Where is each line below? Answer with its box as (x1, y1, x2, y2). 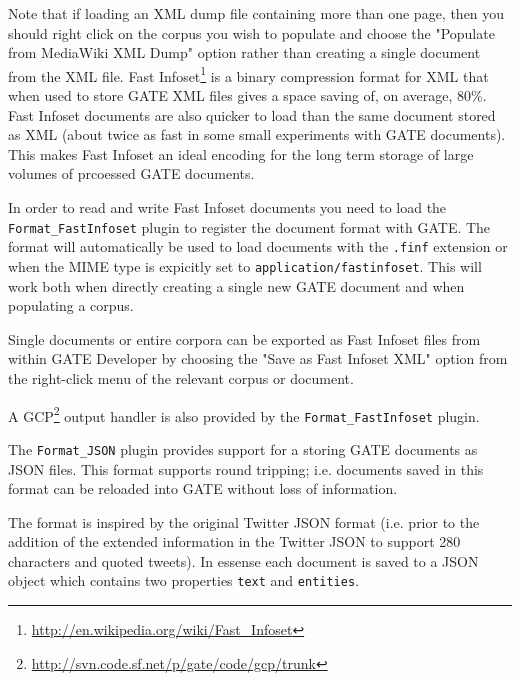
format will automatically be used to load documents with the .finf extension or (8, 236, 508, 257)
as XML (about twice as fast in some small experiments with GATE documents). (8, 124, 506, 145)
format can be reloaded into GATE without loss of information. (8, 478, 398, 499)
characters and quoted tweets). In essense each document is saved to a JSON (8, 550, 479, 571)
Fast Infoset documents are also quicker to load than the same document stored (8, 104, 496, 125)
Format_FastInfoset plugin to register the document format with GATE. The (8, 216, 491, 237)
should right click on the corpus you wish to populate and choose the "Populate (8, 22, 495, 43)
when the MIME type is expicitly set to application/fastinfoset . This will (8, 255, 482, 276)
